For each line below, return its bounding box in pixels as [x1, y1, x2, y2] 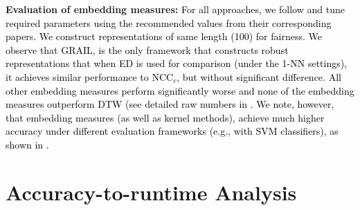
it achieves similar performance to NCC [6, 69, 174, 84]
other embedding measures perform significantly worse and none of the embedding [6, 83, 354, 97]
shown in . [6, 137, 49, 151]
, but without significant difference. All [177, 69, 341, 84]
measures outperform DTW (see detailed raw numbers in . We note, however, [6, 97, 334, 111]
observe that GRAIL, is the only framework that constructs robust [6, 42, 289, 57]
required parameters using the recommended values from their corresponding [6, 15, 332, 30]
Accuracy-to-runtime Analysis [6, 178, 297, 206]
